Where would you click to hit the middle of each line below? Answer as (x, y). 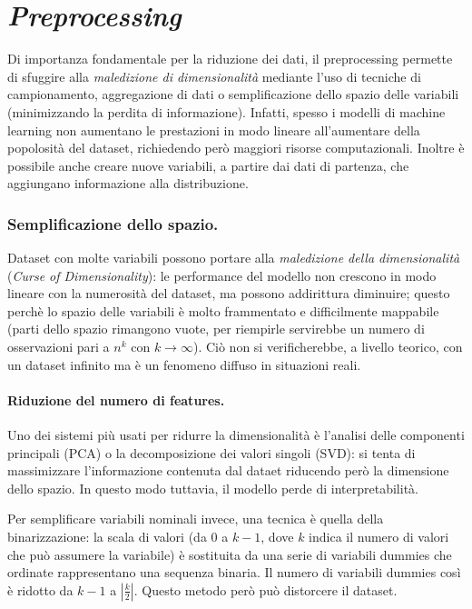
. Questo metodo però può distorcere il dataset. (265, 589)
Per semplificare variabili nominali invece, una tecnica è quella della (196, 519)
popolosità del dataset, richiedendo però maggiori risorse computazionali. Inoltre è (236, 148)
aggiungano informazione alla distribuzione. (128, 183)
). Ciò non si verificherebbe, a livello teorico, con (328, 347)
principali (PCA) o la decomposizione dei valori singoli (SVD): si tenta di (211, 452)
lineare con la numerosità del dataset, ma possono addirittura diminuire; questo (229, 293)
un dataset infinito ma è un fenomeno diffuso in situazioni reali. (184, 364)
